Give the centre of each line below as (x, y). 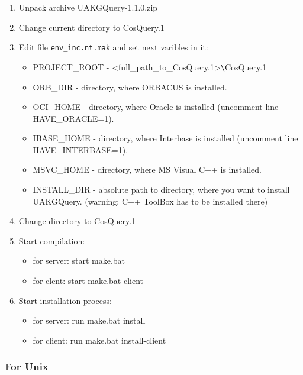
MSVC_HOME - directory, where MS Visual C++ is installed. (147, 169)
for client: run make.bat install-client (99, 340)
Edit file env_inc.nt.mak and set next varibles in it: (113, 47)
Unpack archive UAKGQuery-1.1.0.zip (88, 7)
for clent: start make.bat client (88, 281)
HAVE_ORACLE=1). (73, 118)
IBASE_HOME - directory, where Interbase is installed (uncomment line (165, 138)
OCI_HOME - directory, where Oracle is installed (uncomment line (156, 107)
